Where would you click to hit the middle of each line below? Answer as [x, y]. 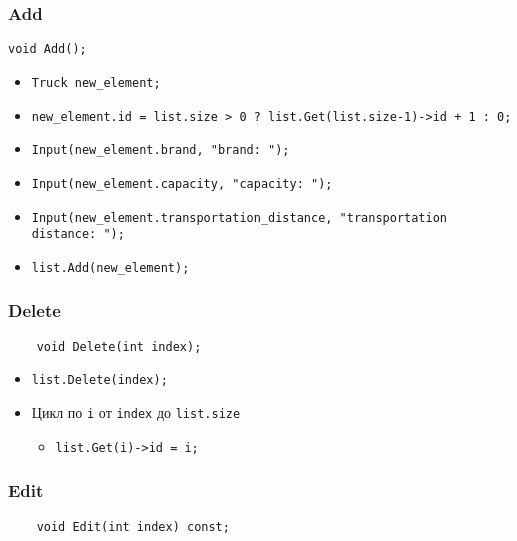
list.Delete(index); [99, 380]
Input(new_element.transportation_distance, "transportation [239, 217]
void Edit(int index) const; [133, 526]
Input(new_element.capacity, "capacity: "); [182, 183]
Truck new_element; [96, 82]
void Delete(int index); [119, 346]
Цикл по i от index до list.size [136, 412]
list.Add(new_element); [110, 267]
